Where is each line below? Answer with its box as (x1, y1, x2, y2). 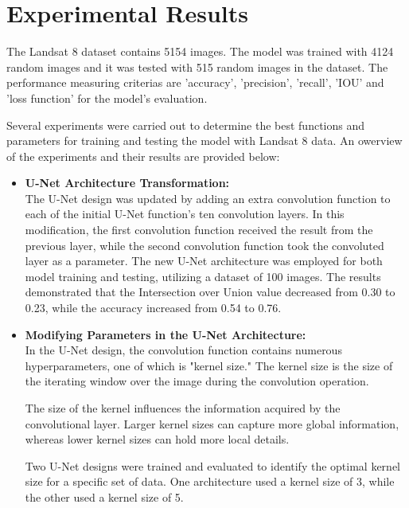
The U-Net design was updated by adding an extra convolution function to (25, 190, 391, 206)
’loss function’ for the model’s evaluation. (6, 89, 208, 106)
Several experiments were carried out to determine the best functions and (6, 116, 365, 133)
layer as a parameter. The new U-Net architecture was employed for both (25, 252, 383, 269)
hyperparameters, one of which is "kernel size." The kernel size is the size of (25, 357, 393, 373)
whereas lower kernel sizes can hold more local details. (25, 431, 290, 447)
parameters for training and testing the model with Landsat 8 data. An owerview (6, 132, 403, 149)
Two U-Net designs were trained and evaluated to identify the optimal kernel (25, 457, 400, 474)
